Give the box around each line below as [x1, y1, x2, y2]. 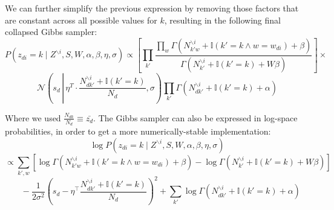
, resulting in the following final [164, 13, 281, 26]
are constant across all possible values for [5, 13, 157, 26]
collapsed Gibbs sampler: [5, 25, 97, 38]
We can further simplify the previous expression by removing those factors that [5, 2, 299, 14]
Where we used [5, 111, 61, 124]
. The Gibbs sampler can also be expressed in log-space [93, 111, 298, 124]
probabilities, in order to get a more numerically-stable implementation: [5, 124, 271, 137]
